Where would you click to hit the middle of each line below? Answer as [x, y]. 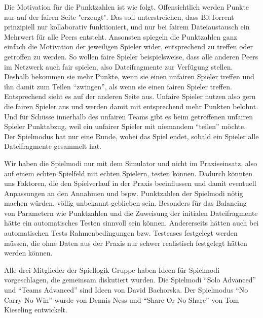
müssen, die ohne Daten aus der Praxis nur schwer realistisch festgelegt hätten [126, 243]
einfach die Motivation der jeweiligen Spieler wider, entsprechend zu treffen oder [129, 46]
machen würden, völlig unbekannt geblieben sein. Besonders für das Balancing [125, 203]
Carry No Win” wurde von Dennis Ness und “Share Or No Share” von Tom [122, 299]
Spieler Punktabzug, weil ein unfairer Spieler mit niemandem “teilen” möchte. [125, 126]
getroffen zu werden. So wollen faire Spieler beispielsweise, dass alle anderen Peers [131, 56]
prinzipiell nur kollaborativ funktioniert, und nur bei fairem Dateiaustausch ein [127, 27]
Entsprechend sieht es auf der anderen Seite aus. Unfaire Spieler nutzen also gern [130, 96]
